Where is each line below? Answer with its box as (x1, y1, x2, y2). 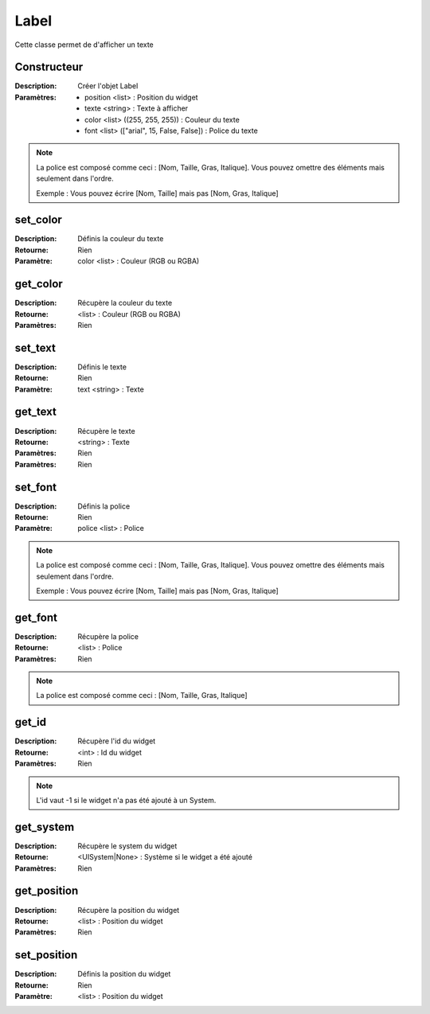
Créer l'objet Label (77, 81, 139, 91)
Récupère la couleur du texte (77, 298, 173, 308)
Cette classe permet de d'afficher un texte (14, 40, 154, 49)
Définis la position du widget (77, 969, 171, 979)
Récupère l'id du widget (77, 736, 156, 746)
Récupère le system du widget (77, 840, 178, 851)
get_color (14, 277, 63, 291)
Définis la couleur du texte (77, 234, 164, 244)
